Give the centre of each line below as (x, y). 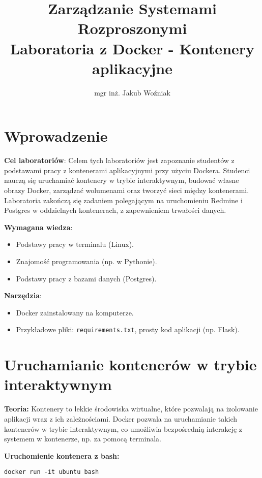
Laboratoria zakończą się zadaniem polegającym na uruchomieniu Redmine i (123, 200)
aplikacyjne (132, 68)
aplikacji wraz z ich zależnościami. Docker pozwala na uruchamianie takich (121, 418)
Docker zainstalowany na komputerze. (75, 312)
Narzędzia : (23, 295)
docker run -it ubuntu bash (52, 472)
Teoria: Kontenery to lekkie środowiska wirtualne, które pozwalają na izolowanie (131, 409)
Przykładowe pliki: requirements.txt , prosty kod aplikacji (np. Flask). (128, 329)
